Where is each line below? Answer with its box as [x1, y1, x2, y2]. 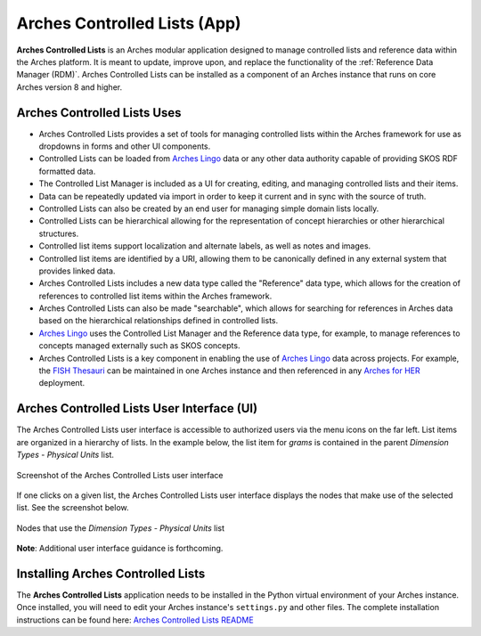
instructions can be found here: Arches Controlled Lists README [16, 615, 254, 625]
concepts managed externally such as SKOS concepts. [38, 340, 240, 351]
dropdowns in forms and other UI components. [38, 141, 211, 151]
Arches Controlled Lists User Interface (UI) [16, 401, 258, 416]
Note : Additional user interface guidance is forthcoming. [16, 543, 224, 554]
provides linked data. [38, 265, 116, 276]
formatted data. [38, 166, 96, 176]
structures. [38, 228, 79, 239]
